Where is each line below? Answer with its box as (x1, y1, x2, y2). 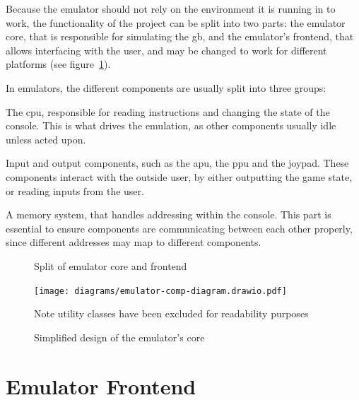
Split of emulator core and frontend (34, 258, 187, 273)
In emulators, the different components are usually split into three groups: (6, 80, 326, 95)
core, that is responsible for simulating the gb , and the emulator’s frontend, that (6, 29, 354, 44)
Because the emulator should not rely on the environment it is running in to (6, 1, 336, 16)
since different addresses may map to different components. (6, 235, 261, 249)
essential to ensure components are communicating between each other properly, (6, 220, 353, 235)
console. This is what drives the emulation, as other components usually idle (6, 118, 336, 133)
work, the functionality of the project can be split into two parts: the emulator (6, 15, 346, 30)
